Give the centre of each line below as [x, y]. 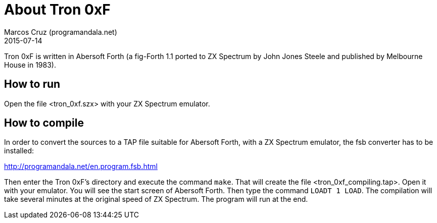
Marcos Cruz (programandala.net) [61, 32]
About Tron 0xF [57, 10]
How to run [32, 84]
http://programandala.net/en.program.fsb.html [81, 166]
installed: [19, 151]
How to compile [44, 123]
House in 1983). [30, 65]
